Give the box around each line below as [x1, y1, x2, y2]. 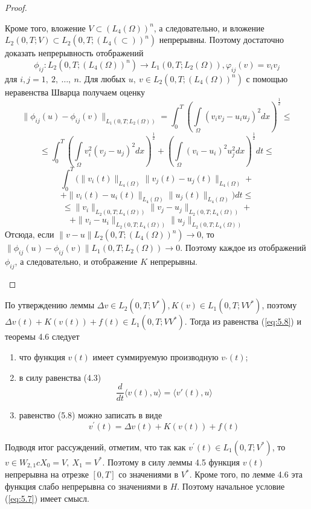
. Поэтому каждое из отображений [180, 241, 306, 254]
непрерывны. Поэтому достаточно [159, 33, 284, 46]
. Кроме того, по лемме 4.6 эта [189, 468, 303, 481]
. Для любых [79, 72, 126, 85]
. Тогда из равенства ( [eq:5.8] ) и [184, 315, 301, 328]
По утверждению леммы [5, 299, 95, 311]
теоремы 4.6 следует [5, 330, 80, 343]
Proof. [5, 1, 27, 13]
